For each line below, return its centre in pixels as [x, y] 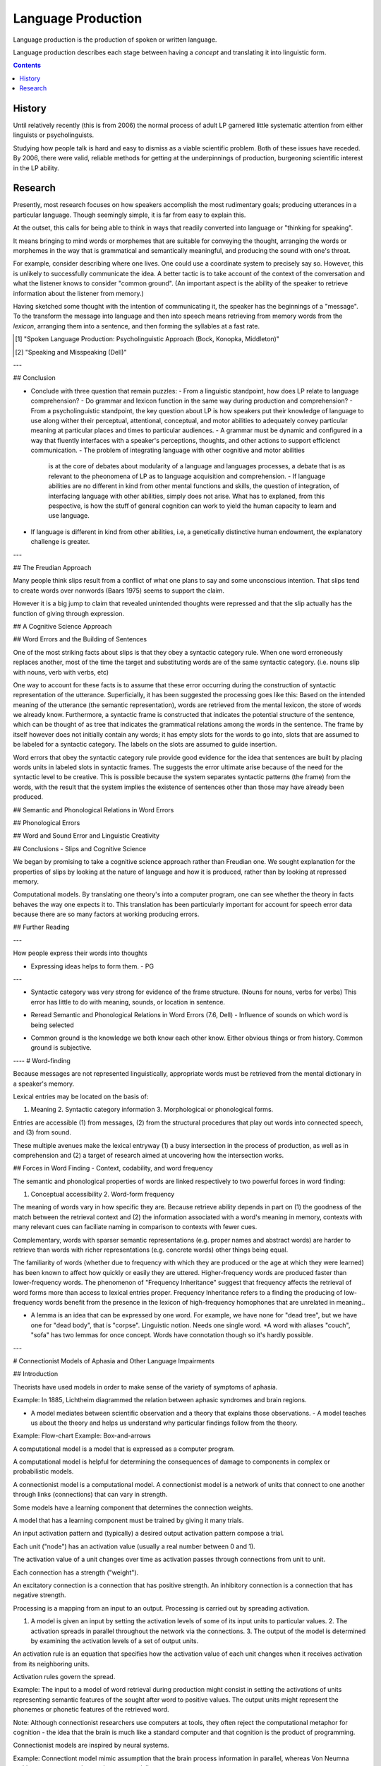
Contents [27, 65]
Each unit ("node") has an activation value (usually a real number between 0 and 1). [134, 1546]
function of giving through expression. [69, 613]
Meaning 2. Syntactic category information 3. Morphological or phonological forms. [152, 1110]
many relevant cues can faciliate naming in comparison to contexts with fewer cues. [135, 1227]
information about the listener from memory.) [78, 293]
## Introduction [36, 1374]
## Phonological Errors [47, 822]
